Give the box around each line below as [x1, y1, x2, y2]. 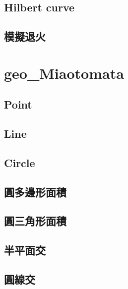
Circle [4, 155, 35, 170]
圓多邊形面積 [4, 184, 66, 199]
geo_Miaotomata [4, 62, 124, 83]
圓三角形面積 [4, 213, 66, 229]
